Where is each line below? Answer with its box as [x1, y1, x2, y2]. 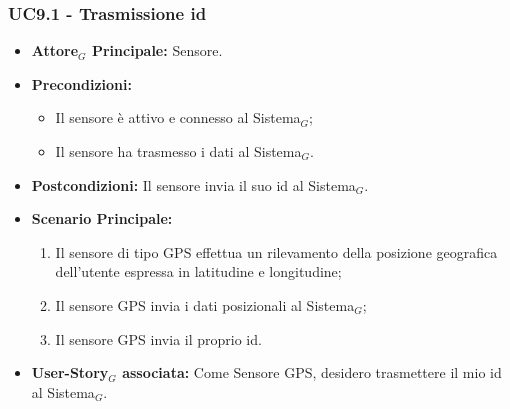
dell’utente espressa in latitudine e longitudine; [55, 261, 342, 282]
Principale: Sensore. [91, 40, 223, 61]
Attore [31, 40, 79, 61]
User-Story [31, 362, 109, 383]
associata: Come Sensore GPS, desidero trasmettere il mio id [122, 362, 502, 383]
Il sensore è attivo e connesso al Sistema [55, 107, 301, 128]
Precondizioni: [31, 73, 132, 94]
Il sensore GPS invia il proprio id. [55, 328, 262, 349]
